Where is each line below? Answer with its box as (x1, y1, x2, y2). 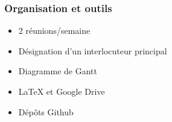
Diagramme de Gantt (18, 65, 98, 77)
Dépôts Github (18, 105, 74, 118)
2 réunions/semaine (18, 24, 91, 37)
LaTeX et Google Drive (18, 85, 105, 97)
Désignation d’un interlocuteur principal (18, 44, 167, 57)
